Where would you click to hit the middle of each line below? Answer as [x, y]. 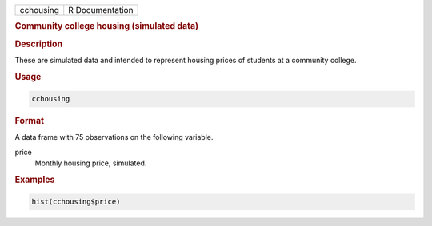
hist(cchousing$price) [76, 202]
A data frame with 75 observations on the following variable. [114, 137]
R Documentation [101, 10]
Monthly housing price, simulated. [91, 163]
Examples [35, 180]
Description [39, 44]
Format [29, 121]
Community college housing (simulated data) [107, 26]
